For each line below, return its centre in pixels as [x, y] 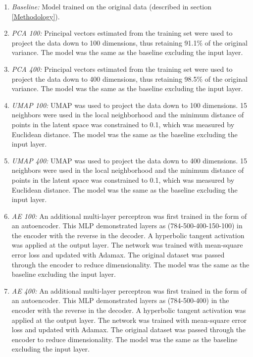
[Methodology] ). [36, 16]
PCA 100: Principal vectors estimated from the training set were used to [122, 33]
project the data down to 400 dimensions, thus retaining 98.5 [104, 78]
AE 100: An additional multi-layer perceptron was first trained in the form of [129, 216]
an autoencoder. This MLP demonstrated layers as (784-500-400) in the [120, 300]
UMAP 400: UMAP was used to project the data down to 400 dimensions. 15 [129, 160]
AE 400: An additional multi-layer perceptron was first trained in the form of [129, 290]
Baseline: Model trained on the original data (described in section [112, 6]
